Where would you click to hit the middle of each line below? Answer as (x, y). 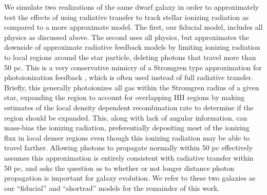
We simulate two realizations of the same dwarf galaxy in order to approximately (132, 7)
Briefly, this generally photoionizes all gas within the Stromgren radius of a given (132, 87)
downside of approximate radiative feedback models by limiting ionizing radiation (132, 47)
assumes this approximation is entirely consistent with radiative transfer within (129, 157)
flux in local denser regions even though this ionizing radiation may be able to (127, 137)
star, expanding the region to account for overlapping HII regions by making (125, 97)
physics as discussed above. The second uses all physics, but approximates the (127, 37)
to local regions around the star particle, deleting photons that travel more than (130, 57)
